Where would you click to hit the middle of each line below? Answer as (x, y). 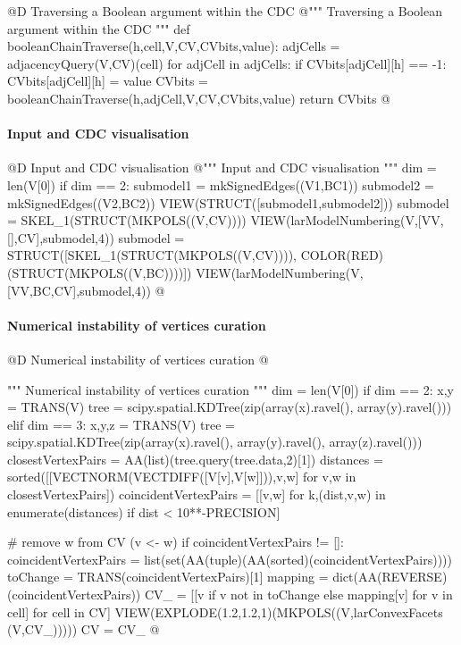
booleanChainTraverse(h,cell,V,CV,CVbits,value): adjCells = (174, 46)
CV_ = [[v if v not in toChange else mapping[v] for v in (298, 595)
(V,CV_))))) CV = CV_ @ (84, 629)
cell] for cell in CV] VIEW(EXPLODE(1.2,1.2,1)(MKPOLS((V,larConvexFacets (225, 611)
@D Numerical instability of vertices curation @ (138, 359)
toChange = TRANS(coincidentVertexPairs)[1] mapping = (168, 577)
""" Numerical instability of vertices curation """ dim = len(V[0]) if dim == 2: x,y (230, 389)
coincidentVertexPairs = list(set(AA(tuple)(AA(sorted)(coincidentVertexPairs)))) (230, 559)
